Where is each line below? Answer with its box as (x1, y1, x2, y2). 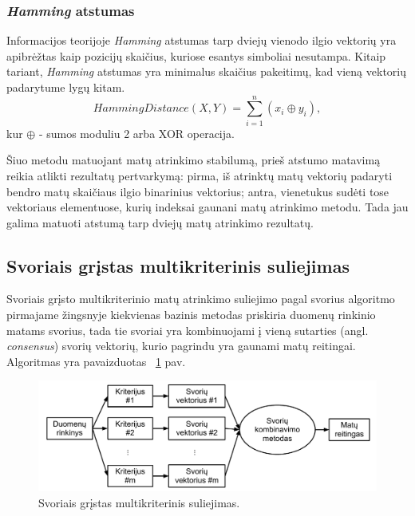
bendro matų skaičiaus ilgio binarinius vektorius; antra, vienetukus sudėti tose (6, 183, 389, 199)
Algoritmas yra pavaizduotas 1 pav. (6, 353, 186, 369)
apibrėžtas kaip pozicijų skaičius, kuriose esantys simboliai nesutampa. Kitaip (6, 47, 386, 64)
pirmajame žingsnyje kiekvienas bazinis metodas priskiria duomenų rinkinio (6, 306, 376, 323)
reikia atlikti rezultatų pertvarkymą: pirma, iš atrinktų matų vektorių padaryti (6, 167, 393, 183)
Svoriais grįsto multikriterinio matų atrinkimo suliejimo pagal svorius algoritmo (6, 290, 395, 307)
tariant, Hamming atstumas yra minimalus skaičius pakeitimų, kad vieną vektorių (6, 63, 406, 80)
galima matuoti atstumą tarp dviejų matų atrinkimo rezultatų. (6, 214, 314, 230)
